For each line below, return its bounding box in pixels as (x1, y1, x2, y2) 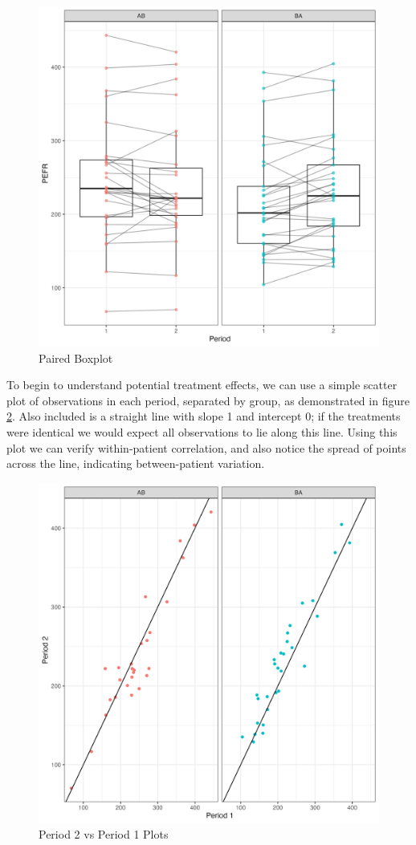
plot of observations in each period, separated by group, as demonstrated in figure (6, 392, 410, 408)
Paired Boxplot (39, 349, 113, 366)
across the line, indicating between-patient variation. (6, 455, 265, 472)
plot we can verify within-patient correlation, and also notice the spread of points (6, 439, 406, 456)
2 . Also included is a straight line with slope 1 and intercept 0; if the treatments (6, 408, 401, 425)
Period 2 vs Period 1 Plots (39, 826, 169, 843)
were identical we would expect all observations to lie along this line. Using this (6, 423, 398, 440)
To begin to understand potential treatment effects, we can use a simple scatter (6, 376, 398, 393)
